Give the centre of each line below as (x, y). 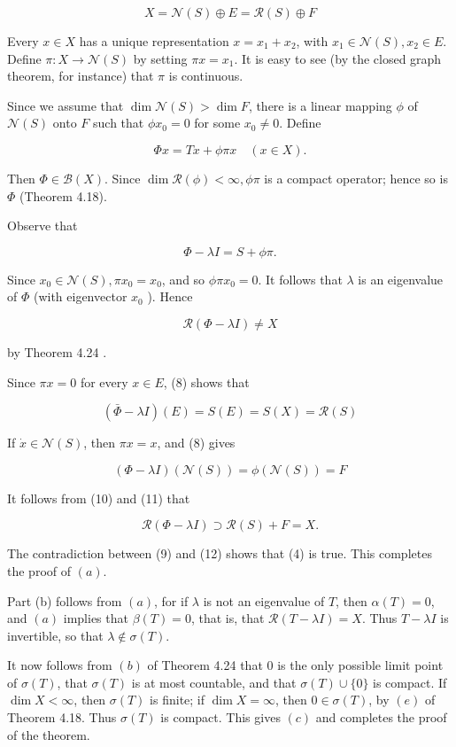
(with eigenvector (80, 296)
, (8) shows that (206, 381)
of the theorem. (49, 734)
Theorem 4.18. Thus (62, 717)
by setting (160, 58)
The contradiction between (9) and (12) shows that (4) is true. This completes (220, 553)
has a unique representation (154, 41)
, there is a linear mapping (320, 105)
